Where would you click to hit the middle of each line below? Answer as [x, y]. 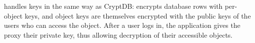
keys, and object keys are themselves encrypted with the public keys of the [138, 15]
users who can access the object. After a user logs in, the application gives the [122, 25]
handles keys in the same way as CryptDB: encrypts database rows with [113, 6]
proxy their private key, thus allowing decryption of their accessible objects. [118, 34]
